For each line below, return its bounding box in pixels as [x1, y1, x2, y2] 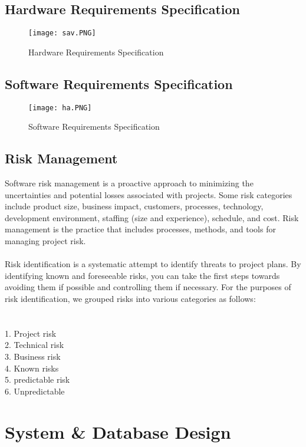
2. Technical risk [5, 338, 64, 351]
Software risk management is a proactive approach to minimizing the [5, 177, 254, 189]
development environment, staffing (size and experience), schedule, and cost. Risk [5, 211, 299, 224]
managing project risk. [5, 235, 86, 247]
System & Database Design [5, 419, 231, 443]
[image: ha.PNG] [28, 103, 92, 112]
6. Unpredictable [5, 384, 65, 397]
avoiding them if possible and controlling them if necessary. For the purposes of [5, 281, 291, 293]
